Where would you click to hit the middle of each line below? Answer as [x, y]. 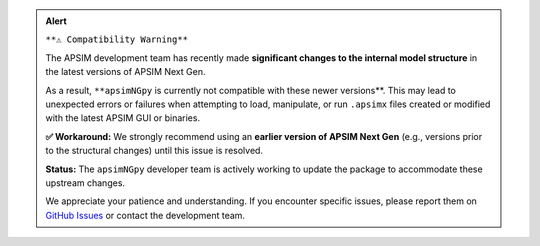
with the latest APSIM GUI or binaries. [122, 118]
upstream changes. [85, 182]
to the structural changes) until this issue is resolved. [154, 151]
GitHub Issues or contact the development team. [145, 215]
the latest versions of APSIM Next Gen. [125, 72]
